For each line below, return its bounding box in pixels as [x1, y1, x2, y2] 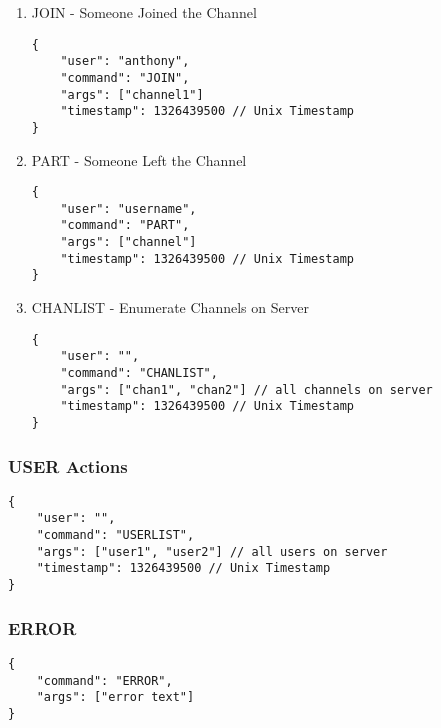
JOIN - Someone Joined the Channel [31, 2, 257, 22]
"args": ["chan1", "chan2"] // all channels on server [60, 382, 433, 397]
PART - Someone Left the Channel [31, 149, 247, 170]
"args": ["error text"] [36, 690, 195, 705]
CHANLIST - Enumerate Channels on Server [31, 297, 309, 318]
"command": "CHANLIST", [60, 365, 218, 380]
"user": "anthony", [60, 54, 190, 69]
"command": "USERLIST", [36, 528, 195, 543]
